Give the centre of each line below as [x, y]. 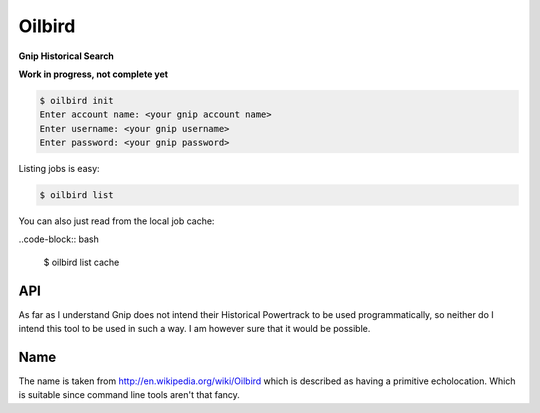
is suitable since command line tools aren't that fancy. [129, 395]
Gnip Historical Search [66, 56]
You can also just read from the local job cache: [116, 221]
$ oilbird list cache [81, 262]
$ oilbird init [76, 100]
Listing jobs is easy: [59, 169]
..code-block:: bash [58, 239]
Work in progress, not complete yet [93, 74]
